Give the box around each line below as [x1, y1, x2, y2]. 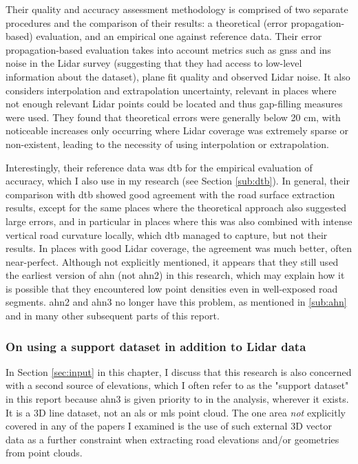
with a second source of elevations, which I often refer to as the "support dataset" [6, 378, 349, 392]
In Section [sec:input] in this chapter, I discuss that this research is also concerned [6, 364, 352, 379]
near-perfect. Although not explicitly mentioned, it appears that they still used [6, 254, 339, 268]
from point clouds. [6, 445, 83, 460]
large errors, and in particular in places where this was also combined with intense [6, 213, 352, 228]
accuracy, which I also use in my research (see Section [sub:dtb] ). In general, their [6, 173, 350, 188]
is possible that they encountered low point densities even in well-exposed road [6, 281, 338, 295]
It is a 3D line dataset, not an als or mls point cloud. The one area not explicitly [6, 405, 346, 419]
